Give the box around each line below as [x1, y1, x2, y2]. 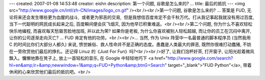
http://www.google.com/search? [167, 55, 233, 61]
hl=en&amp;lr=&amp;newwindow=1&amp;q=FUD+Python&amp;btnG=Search [9, 62, 165, 68]
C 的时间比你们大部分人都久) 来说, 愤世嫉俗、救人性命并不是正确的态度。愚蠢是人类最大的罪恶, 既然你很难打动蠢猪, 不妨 [9, 41, 252, 47]
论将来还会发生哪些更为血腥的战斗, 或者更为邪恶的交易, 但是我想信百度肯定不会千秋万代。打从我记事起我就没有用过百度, [9, 14, 254, 20]
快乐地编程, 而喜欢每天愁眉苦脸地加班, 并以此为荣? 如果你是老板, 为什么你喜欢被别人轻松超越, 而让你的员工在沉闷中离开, [9, 28, 252, 34]
